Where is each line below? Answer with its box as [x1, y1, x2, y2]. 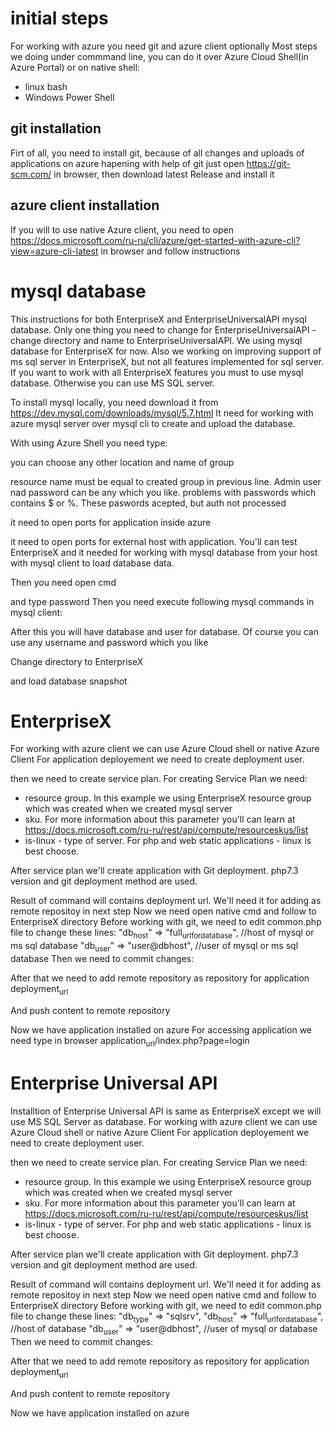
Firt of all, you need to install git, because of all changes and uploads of [10, 147, 305, 159]
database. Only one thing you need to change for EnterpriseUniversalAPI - [10, 323, 317, 336]
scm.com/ [10, 168, 52, 180]
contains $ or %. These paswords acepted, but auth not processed [10, 497, 287, 509]
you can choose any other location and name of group [10, 456, 235, 468]
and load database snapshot [10, 675, 128, 687]
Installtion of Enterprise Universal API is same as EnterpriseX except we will [10, 1105, 322, 1117]
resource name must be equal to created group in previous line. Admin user [10, 475, 322, 487]
